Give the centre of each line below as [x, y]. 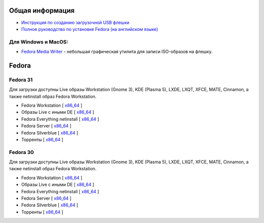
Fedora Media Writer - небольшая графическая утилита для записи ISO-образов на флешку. [117, 52]
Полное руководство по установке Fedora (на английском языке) [90, 29]
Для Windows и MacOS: [39, 42]
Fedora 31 [21, 80]
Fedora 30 [22, 152]
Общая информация [42, 11]
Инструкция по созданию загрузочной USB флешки [75, 22]
